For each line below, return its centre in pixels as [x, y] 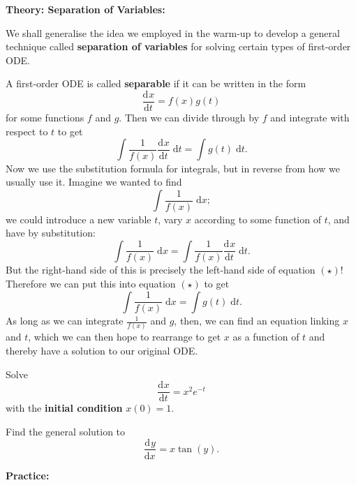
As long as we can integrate [65, 321]
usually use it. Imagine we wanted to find [94, 182]
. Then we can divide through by [189, 118]
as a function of [266, 337]
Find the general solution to [66, 431]
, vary [170, 219]
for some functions [45, 118]
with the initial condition [64, 408]
